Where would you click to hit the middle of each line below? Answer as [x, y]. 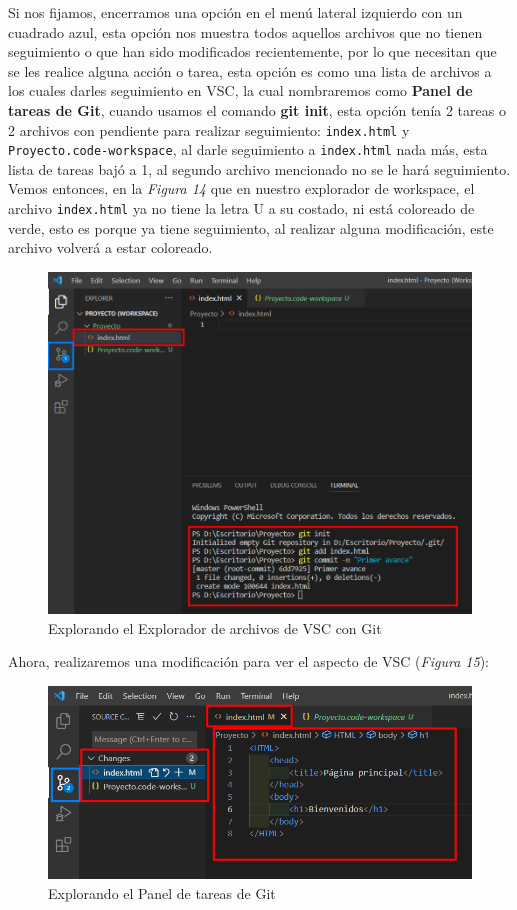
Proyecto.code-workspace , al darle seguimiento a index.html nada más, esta [248, 149]
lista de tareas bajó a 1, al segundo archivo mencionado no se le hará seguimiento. [259, 168]
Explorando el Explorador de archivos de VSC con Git [215, 627]
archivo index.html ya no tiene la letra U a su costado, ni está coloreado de [241, 208]
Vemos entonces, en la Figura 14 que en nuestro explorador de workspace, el [241, 188]
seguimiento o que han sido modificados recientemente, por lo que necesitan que [252, 51]
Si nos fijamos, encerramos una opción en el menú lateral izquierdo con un [235, 12]
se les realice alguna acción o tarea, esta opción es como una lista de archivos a [250, 70]
